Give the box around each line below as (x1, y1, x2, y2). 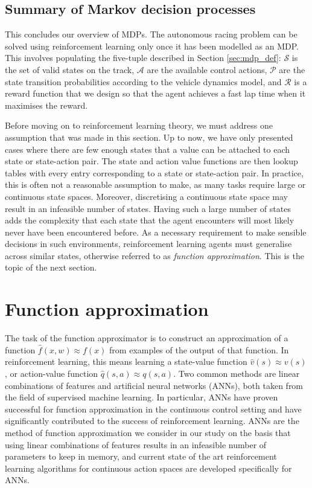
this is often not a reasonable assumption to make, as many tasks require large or (5, 178, 306, 191)
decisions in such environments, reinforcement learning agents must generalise (5, 237, 292, 250)
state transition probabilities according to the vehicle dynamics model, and (5, 75, 282, 88)
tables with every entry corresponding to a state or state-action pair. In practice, (5, 166, 304, 179)
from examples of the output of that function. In (109, 343, 289, 356)
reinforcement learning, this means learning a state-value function (5, 355, 247, 368)
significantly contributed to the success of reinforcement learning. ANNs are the (5, 414, 299, 427)
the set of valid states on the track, (5, 63, 135, 75)
